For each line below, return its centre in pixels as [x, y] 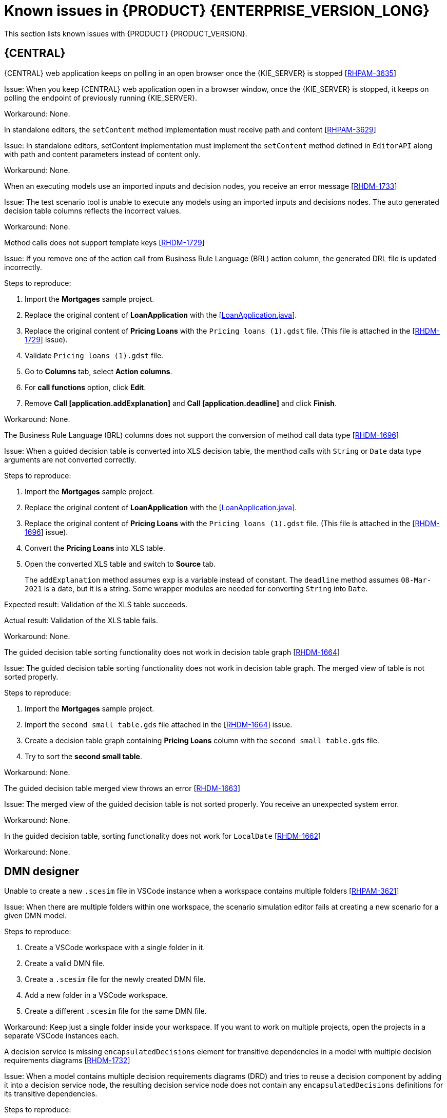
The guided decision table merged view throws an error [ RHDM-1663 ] [122, 788]
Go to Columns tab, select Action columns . [99, 371]
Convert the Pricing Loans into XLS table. [95, 548]
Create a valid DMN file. [65, 963]
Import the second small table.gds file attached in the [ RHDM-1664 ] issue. [159, 724]
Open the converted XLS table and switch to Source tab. [120, 564]
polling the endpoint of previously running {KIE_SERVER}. [101, 98]
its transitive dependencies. [51, 1094]
